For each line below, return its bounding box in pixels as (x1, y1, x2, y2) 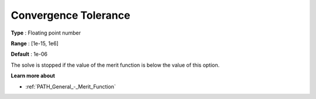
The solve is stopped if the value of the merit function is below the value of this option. (11, 62, 220, 69)
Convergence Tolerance (11, 9, 130, 22)
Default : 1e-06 (11, 50, 48, 58)
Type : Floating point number (11, 29, 81, 36)
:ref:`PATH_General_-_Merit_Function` (25, 83, 116, 90)
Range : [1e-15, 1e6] (11, 40, 59, 47)
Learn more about (11, 72, 56, 79)
